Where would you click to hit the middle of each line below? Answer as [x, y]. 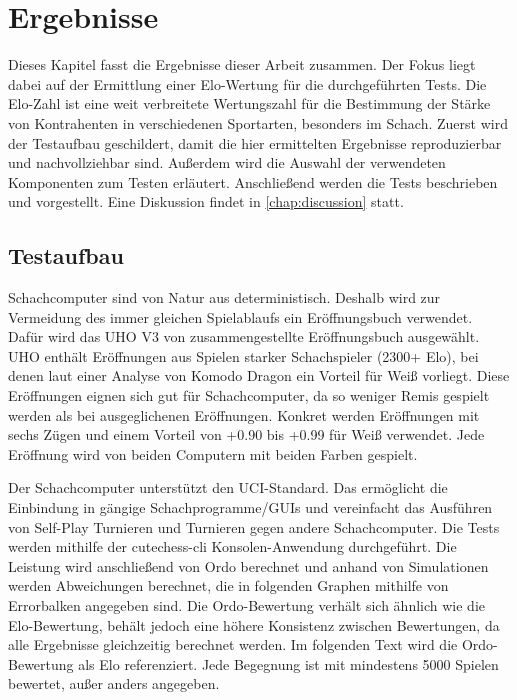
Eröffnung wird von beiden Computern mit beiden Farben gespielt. [213, 453]
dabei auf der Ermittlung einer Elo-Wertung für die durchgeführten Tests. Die [247, 83]
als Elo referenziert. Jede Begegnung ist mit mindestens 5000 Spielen [288, 663]
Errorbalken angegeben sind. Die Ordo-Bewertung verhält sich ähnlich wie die [246, 604]
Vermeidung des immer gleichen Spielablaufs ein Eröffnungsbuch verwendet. [240, 316]
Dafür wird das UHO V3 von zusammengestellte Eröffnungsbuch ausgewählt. [244, 336]
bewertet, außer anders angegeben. [114, 683]
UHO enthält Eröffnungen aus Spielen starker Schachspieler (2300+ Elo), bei [243, 355]
